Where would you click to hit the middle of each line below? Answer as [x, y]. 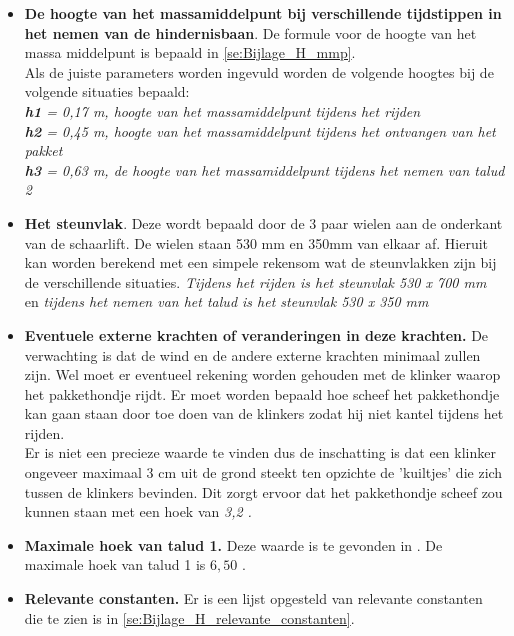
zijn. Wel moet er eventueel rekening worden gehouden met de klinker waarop [262, 374]
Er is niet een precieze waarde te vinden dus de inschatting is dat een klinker [260, 452]
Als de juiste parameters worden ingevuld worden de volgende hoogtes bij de [259, 71]
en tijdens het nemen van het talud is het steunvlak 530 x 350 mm [226, 301]
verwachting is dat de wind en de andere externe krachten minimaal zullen [252, 354]
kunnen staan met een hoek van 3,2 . [138, 511]
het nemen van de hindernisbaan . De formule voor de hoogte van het [250, 32]
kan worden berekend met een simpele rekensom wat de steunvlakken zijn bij [260, 262]
